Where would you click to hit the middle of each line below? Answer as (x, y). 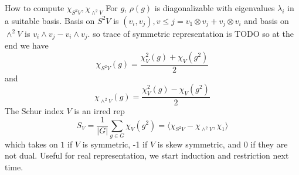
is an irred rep (99, 110)
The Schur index (34, 110)
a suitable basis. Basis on (50, 20)
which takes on (31, 144)
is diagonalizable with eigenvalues (215, 8)
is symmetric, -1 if (115, 144)
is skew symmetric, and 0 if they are (222, 144)
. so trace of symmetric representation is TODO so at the (191, 33)
